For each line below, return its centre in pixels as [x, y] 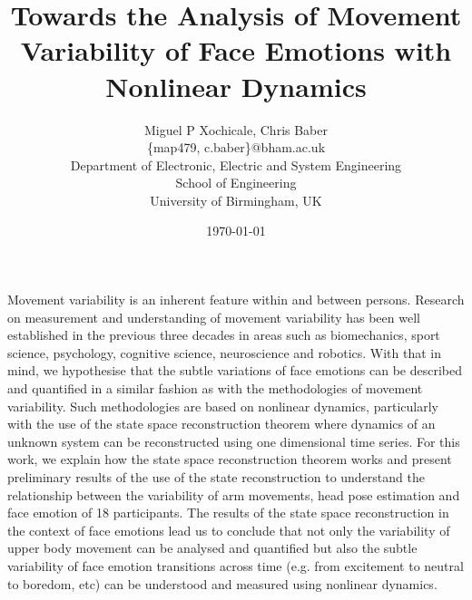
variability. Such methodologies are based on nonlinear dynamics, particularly [223, 406]
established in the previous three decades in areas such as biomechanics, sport [224, 335]
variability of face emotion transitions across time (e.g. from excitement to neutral [236, 565]
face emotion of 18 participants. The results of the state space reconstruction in [228, 513]
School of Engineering [236, 183]
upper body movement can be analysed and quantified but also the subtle [212, 548]
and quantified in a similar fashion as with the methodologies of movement [215, 388]
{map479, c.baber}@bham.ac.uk [236, 147]
